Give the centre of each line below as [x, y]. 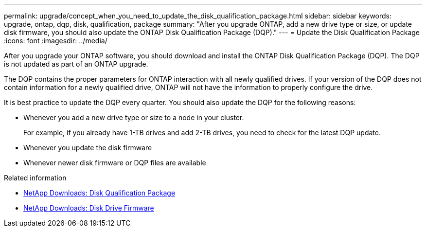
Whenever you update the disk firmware [88, 148]
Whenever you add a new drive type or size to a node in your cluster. [134, 117]
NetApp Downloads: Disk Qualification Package [99, 193]
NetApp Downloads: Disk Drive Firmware [89, 208]
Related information [35, 178]
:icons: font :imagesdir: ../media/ [56, 41]
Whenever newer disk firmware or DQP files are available [115, 163]
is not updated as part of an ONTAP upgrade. [76, 64]
